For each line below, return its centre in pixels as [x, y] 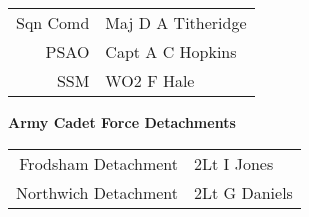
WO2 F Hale [150, 80]
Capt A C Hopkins [171, 51]
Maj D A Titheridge [176, 22]
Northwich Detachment [97, 192]
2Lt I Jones [234, 163]
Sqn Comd [53, 22]
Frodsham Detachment [99, 163]
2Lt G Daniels [243, 192]
